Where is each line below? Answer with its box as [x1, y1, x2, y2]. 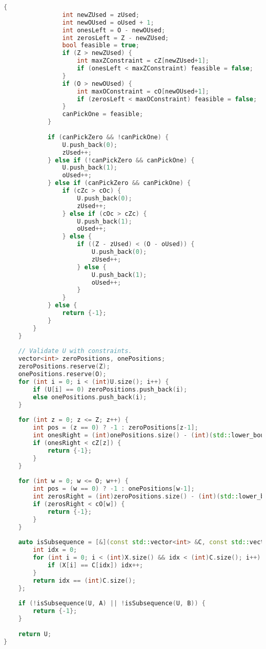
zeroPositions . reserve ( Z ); [18, 363, 110, 370]
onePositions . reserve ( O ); [18, 370, 107, 378]
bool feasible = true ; [62, 42, 139, 49]
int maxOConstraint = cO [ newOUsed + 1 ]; [77, 87, 209, 95]
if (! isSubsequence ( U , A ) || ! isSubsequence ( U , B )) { [18, 600, 206, 607]
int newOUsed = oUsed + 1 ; [62, 18, 154, 26]
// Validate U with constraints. [18, 347, 132, 355]
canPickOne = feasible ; [62, 110, 144, 118]
